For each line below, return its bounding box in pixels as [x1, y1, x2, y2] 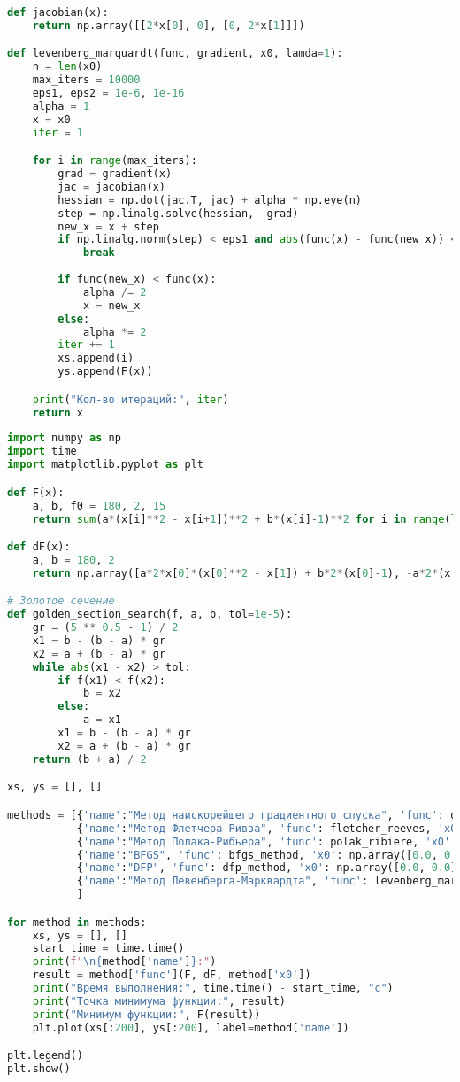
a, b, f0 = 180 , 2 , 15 [32, 499, 166, 512]
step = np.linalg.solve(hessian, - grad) [57, 206, 299, 220]
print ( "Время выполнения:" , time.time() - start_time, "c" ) [32, 982, 394, 995]
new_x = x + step [57, 220, 159, 233]
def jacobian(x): [7, 6, 109, 19]
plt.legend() [7, 1049, 83, 1063]
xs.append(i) [57, 352, 134, 365]
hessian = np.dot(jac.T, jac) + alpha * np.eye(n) [57, 193, 362, 206]
